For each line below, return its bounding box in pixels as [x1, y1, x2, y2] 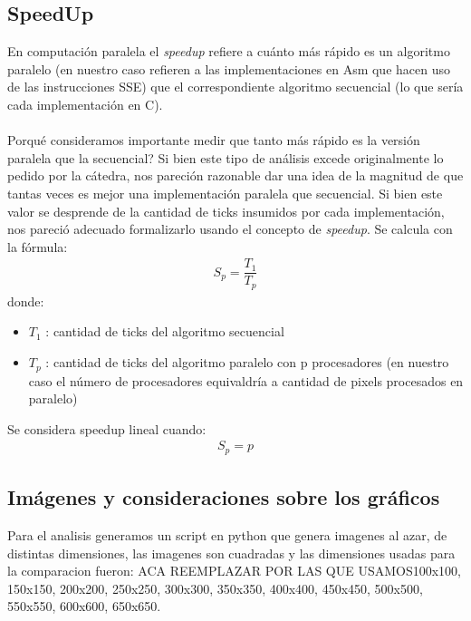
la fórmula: [7, 237, 68, 256]
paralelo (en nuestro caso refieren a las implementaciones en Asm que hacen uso [7, 59, 450, 78]
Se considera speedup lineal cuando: [7, 419, 207, 438]
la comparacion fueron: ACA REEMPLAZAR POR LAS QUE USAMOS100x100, [7, 561, 462, 580]
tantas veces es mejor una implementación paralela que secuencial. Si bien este [7, 183, 443, 202]
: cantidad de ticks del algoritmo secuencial [45, 322, 284, 341]
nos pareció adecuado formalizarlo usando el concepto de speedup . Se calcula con [7, 219, 453, 238]
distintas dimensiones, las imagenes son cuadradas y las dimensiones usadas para [7, 543, 456, 562]
